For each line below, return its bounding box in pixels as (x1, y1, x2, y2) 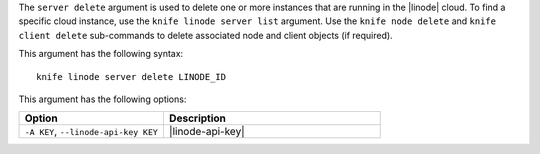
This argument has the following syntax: (18, 48, 184, 60)
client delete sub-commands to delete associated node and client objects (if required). (18, 29, 394, 41)
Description (168, 111, 227, 125)
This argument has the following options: (18, 93, 187, 105)
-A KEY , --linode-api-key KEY (24, 125, 159, 139)
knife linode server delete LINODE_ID (36, 71, 227, 82)
